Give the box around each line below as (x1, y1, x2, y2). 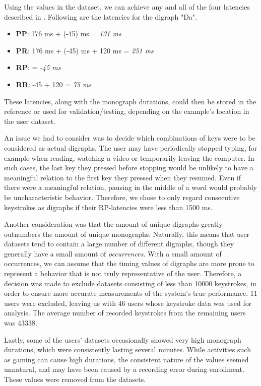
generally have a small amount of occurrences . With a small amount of (4, 248, 222, 259)
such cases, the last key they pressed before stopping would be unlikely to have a (4, 162, 253, 173)
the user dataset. (4, 115, 56, 126)
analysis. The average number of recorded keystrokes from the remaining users (4, 307, 246, 318)
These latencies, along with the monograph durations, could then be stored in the (4, 96, 256, 106)
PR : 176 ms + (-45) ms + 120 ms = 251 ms (16, 45, 154, 55)
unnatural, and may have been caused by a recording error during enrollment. (4, 364, 244, 374)
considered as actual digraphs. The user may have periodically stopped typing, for (4, 142, 257, 153)
